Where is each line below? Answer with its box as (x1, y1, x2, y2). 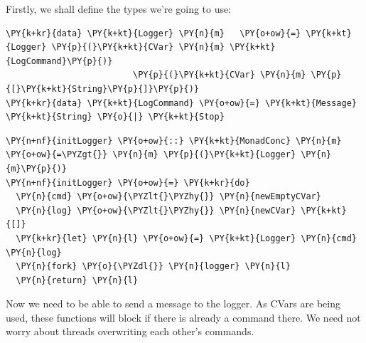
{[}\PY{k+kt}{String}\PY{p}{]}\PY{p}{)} (6, 83, 200, 94)
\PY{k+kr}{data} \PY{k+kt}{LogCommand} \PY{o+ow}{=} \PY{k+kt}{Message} (6, 97, 357, 108)
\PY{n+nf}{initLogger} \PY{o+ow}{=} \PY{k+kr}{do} (6, 177, 250, 188)
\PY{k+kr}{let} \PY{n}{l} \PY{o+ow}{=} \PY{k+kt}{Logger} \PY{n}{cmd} (16, 233, 357, 243)
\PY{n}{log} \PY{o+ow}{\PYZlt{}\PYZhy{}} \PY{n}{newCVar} (16, 205, 296, 216)
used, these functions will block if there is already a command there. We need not (6, 310, 361, 324)
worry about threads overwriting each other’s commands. (6, 324, 254, 339)
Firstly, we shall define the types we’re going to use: (6, 1, 232, 16)
